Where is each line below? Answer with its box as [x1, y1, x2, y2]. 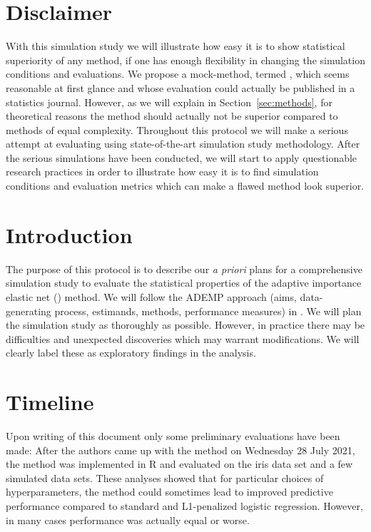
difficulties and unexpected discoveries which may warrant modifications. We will [6, 331, 360, 346]
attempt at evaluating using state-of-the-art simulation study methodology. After [6, 136, 360, 151]
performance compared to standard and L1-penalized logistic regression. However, [6, 498, 363, 513]
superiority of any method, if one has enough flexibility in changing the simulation [6, 52, 365, 67]
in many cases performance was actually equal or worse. [6, 512, 250, 527]
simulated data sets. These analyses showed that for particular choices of [6, 470, 324, 485]
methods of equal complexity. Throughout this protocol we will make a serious [6, 122, 348, 137]
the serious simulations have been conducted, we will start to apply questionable [6, 150, 357, 165]
